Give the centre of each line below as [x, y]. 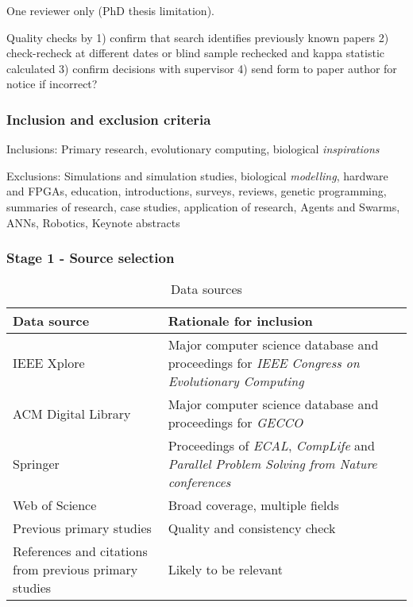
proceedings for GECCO [235, 423]
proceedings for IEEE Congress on [264, 363]
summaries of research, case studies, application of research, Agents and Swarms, [203, 206]
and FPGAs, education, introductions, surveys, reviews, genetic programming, [197, 191]
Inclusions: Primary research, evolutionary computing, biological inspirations [193, 149]
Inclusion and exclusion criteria [109, 119]
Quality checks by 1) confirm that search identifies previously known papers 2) [198, 37]
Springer [36, 464]
